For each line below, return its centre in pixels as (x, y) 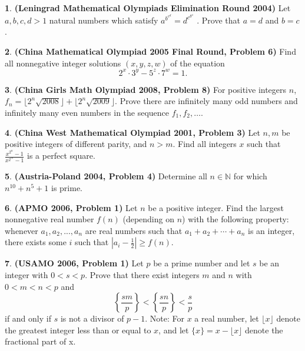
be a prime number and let (202, 263)
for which (250, 176)
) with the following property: (236, 219)
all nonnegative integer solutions (63, 63)
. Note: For (165, 318)
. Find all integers (205, 144)
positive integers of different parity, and (76, 144)
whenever (21, 230)
